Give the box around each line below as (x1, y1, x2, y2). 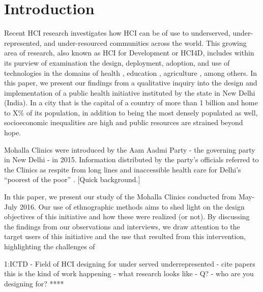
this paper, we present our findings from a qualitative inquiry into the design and (4, 77, 257, 88)
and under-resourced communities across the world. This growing (44, 37, 247, 48)
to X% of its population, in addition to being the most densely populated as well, (4, 107, 258, 118)
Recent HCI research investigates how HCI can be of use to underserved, (4, 27, 230, 38)
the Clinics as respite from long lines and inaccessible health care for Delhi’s (4, 164, 241, 174)
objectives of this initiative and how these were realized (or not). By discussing (4, 211, 250, 222)
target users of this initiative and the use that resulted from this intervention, (4, 231, 246, 242)
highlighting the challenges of (4, 241, 95, 251)
